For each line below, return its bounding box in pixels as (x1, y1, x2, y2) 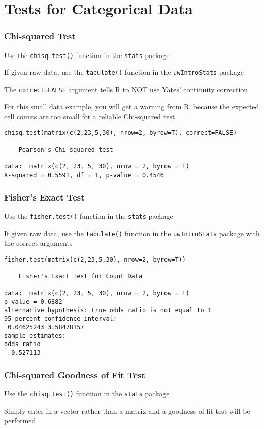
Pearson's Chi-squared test (18, 146, 113, 154)
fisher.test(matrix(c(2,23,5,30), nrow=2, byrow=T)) (4, 255, 186, 263)
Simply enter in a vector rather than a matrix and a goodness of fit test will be (4, 405, 250, 416)
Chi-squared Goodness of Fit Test (4, 368, 145, 381)
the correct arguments (4, 238, 73, 248)
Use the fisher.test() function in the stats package (4, 210, 173, 221)
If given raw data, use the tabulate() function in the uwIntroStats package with (4, 227, 260, 238)
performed (4, 415, 36, 426)
